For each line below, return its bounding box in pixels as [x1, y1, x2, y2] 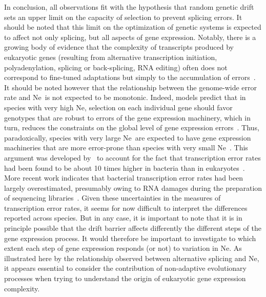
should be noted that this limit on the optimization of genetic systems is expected [4, 22, 261, 32]
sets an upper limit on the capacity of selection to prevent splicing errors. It [4, 11, 242, 22]
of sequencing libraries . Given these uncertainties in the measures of [4, 192, 221, 203]
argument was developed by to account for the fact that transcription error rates [4, 152, 261, 163]
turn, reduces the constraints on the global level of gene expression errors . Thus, [4, 122, 259, 133]
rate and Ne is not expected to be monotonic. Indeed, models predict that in [4, 92, 246, 103]
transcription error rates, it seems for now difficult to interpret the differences [4, 202, 248, 213]
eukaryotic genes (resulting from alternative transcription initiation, [4, 51, 217, 62]
